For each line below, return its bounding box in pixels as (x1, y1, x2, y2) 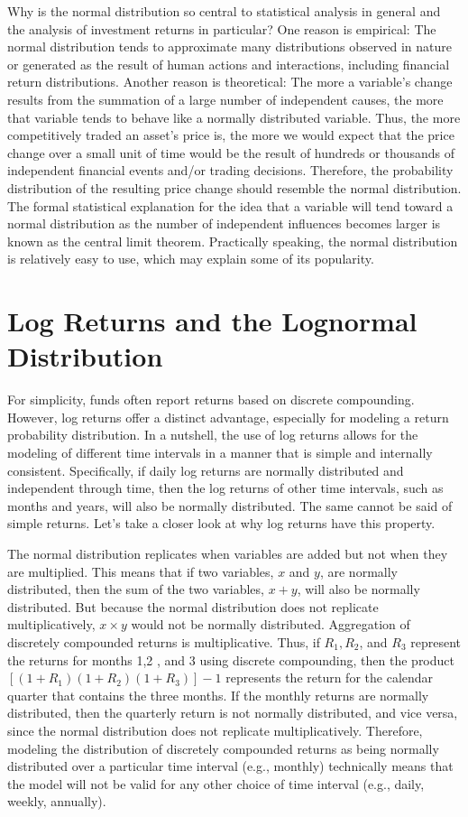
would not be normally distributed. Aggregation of (131, 615, 410, 634)
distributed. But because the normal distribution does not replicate (7, 597, 379, 616)
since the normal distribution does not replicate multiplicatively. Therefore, (7, 720, 423, 739)
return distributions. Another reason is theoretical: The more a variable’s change (7, 72, 453, 91)
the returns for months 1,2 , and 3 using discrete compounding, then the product (7, 650, 454, 669)
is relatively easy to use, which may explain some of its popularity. (7, 249, 374, 268)
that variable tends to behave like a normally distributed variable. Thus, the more (7, 107, 461, 126)
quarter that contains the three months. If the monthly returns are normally (7, 685, 429, 704)
